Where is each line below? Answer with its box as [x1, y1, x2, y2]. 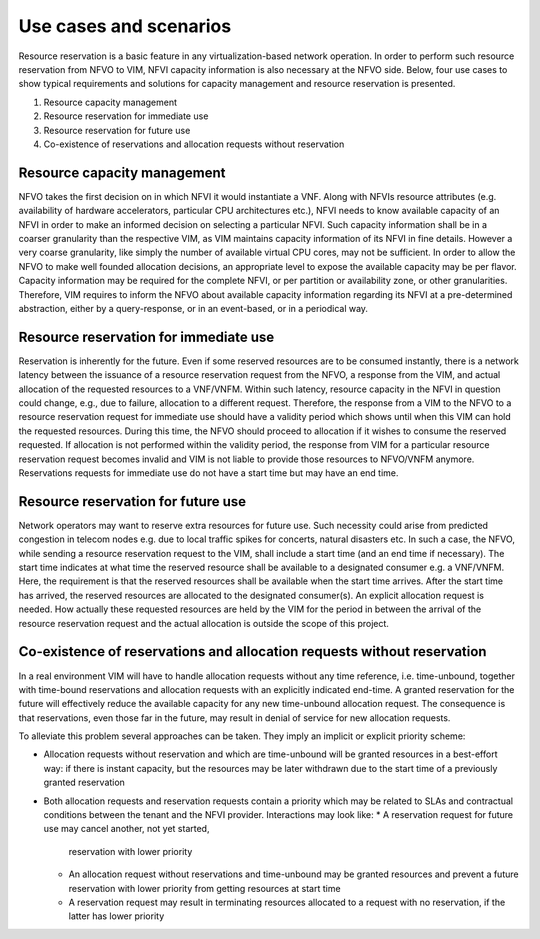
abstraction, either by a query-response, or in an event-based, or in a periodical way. [18, 302, 369, 314]
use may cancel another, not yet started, [43, 823, 210, 835]
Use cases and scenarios [18, 15, 232, 37]
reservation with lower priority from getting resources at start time [68, 882, 341, 894]
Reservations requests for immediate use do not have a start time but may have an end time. [18, 466, 399, 479]
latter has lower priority [68, 910, 165, 922]
